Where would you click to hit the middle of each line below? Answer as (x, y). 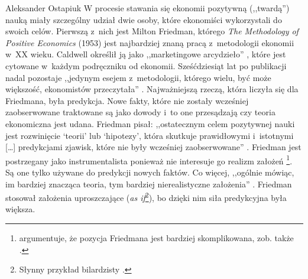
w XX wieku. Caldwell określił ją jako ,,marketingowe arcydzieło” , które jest (146, 54)
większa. (20, 209)
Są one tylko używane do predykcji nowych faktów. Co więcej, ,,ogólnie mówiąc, (150, 172)
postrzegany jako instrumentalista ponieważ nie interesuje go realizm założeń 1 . (149, 160)
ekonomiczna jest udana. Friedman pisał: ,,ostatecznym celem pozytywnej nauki (150, 123)
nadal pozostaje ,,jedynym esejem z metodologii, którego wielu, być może (138, 77)
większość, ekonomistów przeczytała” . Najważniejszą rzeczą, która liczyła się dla (152, 89)
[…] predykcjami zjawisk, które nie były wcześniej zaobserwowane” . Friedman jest (153, 147)
